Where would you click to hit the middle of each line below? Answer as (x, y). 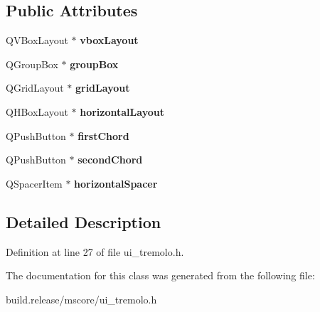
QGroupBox (32, 64)
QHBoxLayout (37, 111)
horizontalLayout (122, 111)
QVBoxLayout (37, 40)
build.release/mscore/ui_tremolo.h (81, 299)
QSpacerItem (34, 183)
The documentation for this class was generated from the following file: (160, 275)
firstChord (103, 135)
